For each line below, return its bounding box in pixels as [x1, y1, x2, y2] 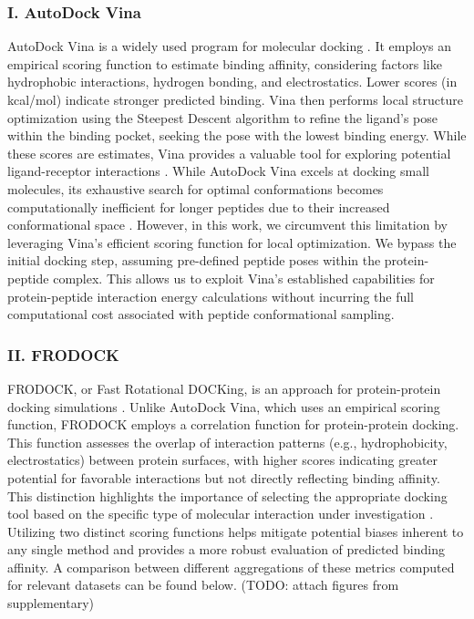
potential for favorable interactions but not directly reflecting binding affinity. [7, 468, 440, 487]
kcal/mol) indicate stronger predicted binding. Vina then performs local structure [7, 90, 463, 108]
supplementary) [7, 593, 95, 613]
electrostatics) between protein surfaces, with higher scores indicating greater [7, 450, 438, 469]
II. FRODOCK [7, 343, 119, 366]
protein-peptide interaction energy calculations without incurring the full [7, 286, 415, 305]
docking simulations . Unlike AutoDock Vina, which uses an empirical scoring [7, 397, 440, 416]
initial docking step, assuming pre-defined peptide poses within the [7, 251, 381, 270]
